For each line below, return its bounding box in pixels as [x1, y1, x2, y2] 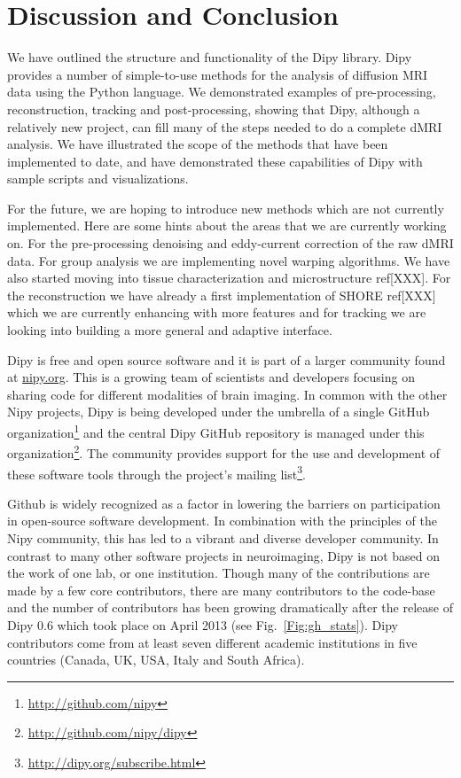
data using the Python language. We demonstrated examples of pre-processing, [7, 82, 436, 101]
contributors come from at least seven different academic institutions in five [7, 633, 418, 651]
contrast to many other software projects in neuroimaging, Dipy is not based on [7, 546, 441, 564]
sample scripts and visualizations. [7, 169, 189, 188]
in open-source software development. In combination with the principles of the [7, 511, 437, 530]
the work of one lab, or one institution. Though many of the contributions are [7, 564, 430, 582]
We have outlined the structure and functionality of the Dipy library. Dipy [7, 48, 412, 66]
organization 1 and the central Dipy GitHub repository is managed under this [7, 421, 425, 441]
